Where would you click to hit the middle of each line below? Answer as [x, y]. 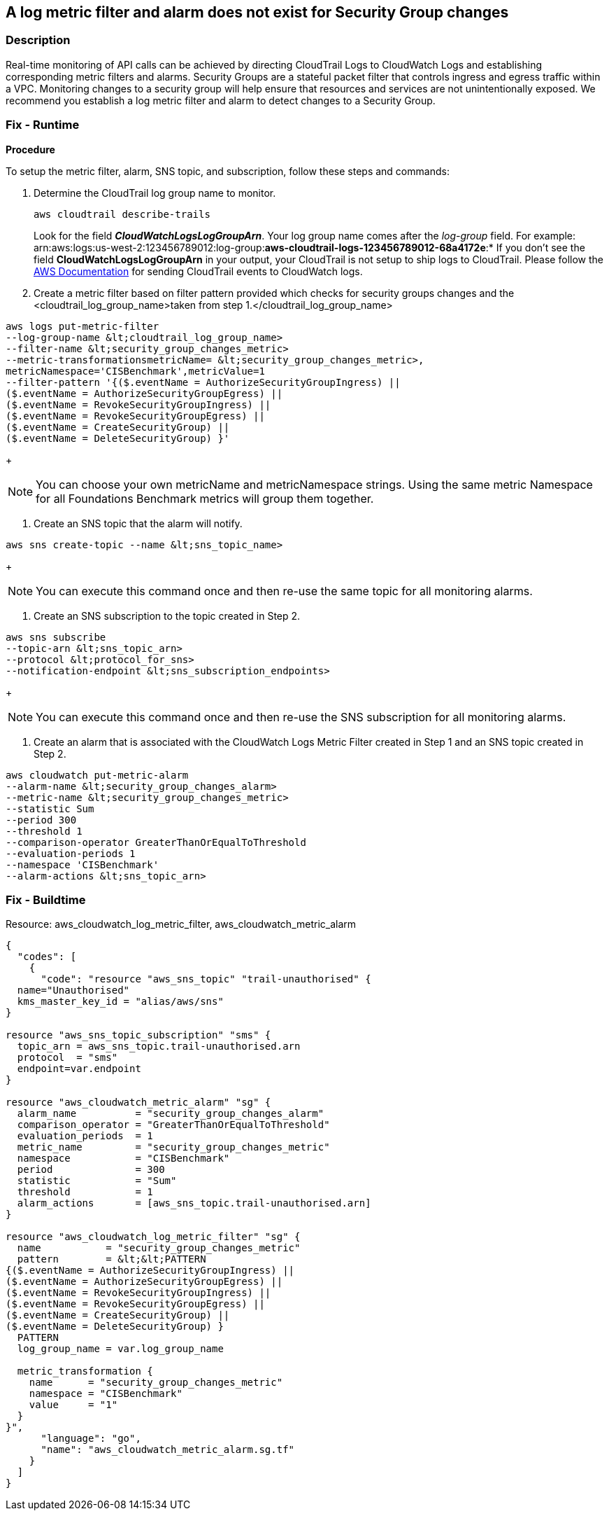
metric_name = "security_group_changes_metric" [173, 1147]
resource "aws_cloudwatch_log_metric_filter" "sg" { [153, 1237]
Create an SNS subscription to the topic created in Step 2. [167, 616]
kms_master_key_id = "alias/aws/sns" [120, 1002]
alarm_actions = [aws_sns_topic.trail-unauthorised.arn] [194, 1203]
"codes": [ [47, 957]
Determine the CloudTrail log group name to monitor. [155, 193]
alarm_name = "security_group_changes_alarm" [171, 1114]
